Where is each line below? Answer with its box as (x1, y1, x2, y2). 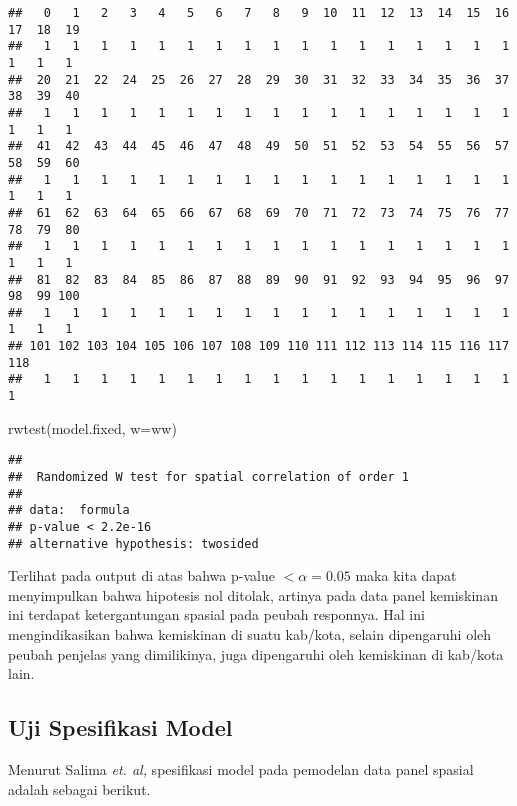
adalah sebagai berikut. (8, 778, 151, 799)
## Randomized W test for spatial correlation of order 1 (8, 470, 409, 484)
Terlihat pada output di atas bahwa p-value (8, 565, 275, 586)
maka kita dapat (355, 565, 457, 586)
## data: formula (8, 503, 130, 518)
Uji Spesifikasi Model (8, 712, 233, 743)
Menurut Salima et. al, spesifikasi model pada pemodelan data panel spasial (8, 759, 474, 780)
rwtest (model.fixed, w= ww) (8, 417, 177, 438)
